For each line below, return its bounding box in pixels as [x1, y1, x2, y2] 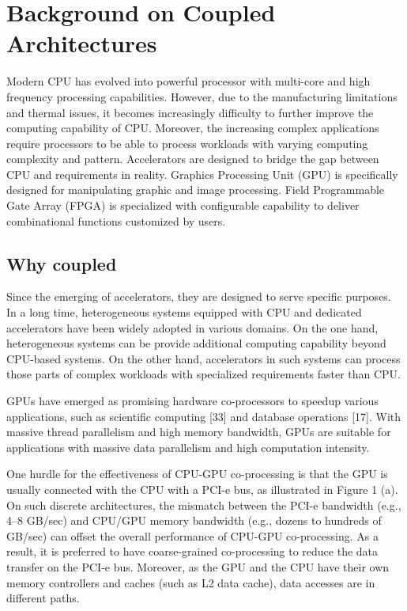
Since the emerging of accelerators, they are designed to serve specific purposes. [6, 288, 391, 305]
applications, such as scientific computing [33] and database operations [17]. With [6, 408, 401, 424]
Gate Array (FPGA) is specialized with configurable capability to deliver [6, 197, 360, 214]
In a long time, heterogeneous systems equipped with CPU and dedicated [6, 304, 362, 321]
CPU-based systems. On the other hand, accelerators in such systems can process [6, 350, 401, 366]
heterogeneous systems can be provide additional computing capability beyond [6, 335, 386, 351]
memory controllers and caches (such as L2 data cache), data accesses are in [6, 574, 375, 590]
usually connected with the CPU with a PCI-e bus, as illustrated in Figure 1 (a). [6, 480, 398, 497]
